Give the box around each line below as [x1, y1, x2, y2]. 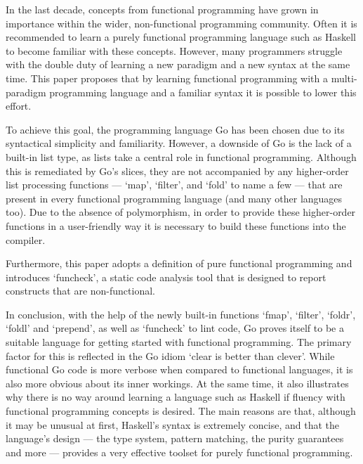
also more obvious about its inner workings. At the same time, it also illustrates [6, 375, 349, 390]
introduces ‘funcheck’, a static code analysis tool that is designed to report [6, 269, 326, 284]
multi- [331, 70, 357, 85]
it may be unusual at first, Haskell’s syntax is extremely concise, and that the [6, 417, 340, 432]
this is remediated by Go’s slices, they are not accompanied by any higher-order [6, 163, 349, 178]
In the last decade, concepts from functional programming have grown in [6, 2, 319, 16]
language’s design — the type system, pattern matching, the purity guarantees [6, 431, 344, 446]
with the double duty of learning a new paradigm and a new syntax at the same [6, 57, 350, 72]
